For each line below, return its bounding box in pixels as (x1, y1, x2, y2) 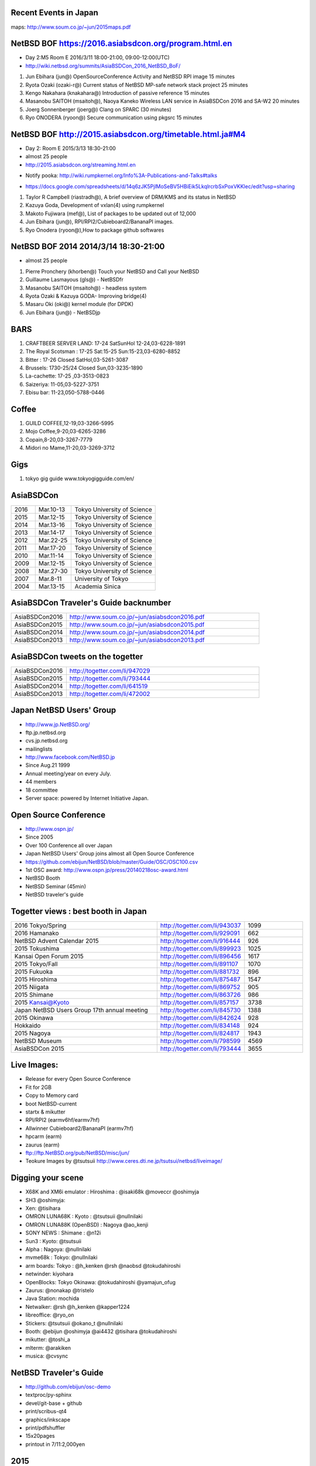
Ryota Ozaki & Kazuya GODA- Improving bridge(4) (25, 293, 147, 300)
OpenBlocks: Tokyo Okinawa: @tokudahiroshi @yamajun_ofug (25, 1278, 176, 1285)
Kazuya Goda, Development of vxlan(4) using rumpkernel (25, 202, 164, 209)
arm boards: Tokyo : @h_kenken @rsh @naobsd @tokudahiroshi (25, 1262, 181, 1269)
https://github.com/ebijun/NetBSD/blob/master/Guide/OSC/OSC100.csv (25, 858, 198, 865)
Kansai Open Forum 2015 (14, 952, 84, 960)
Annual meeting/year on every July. (25, 770, 111, 777)
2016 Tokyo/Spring (14, 921, 67, 929)
